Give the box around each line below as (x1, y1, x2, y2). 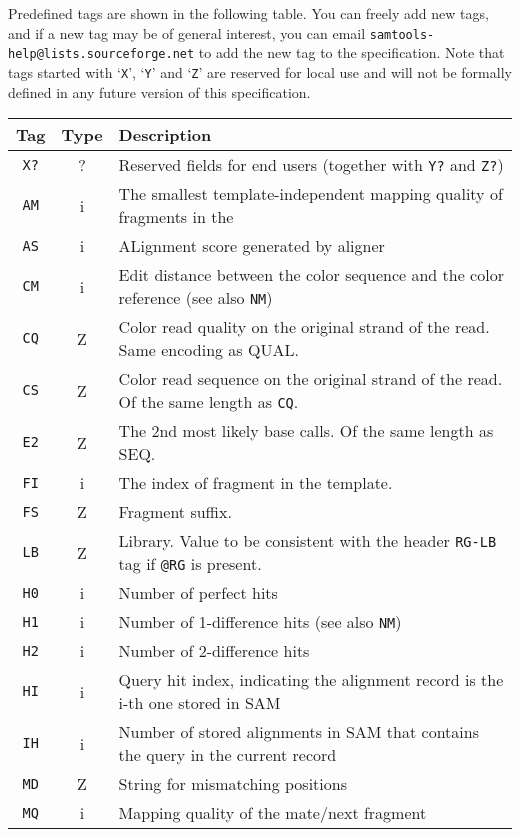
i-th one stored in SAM (118, 691, 281, 715)
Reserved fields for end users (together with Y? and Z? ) (118, 153, 504, 177)
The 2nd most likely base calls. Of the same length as (118, 419, 494, 443)
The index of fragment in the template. (118, 471, 393, 495)
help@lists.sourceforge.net (8, 47, 195, 62)
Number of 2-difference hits (118, 639, 310, 663)
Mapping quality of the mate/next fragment (118, 801, 427, 825)
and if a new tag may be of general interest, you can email (8, 22, 366, 43)
